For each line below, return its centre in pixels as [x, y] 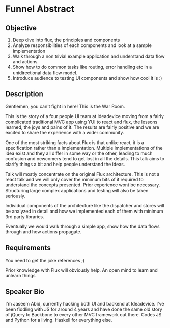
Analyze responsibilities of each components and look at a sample [82, 45]
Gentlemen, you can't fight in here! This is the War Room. [65, 106]
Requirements [28, 248]
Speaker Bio [25, 292]
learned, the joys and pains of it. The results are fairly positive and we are [82, 127]
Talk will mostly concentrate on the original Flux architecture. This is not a [82, 174]
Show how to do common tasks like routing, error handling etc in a [82, 67]
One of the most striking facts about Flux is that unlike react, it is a [75, 142]
